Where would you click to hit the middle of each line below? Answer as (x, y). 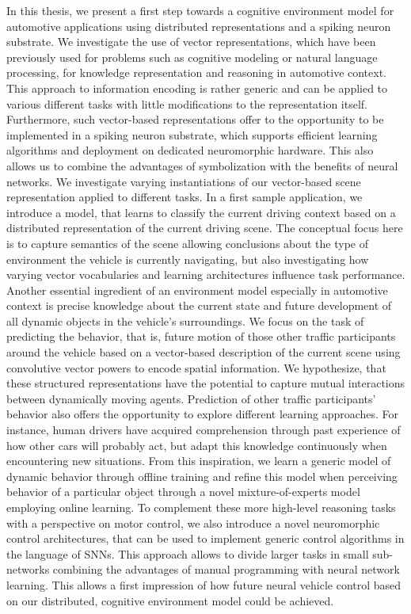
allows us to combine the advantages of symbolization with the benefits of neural (202, 165)
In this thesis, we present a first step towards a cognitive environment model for (200, 10)
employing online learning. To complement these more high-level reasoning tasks (201, 507)
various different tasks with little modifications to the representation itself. (187, 103)
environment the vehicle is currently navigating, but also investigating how (188, 259)
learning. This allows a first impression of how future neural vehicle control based (204, 584)
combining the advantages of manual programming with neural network (226, 569)
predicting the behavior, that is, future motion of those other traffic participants (201, 336)
